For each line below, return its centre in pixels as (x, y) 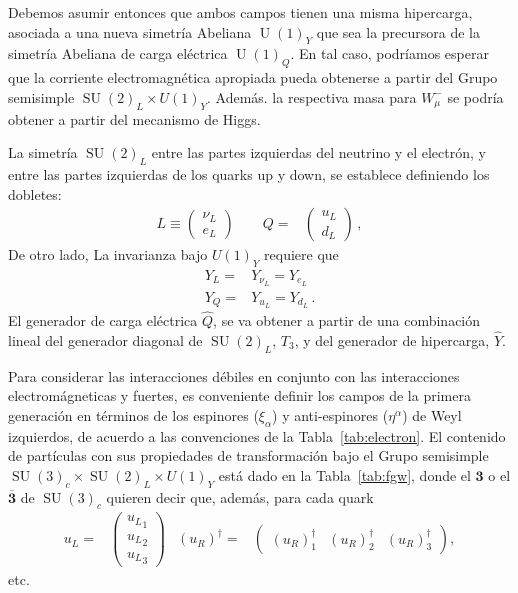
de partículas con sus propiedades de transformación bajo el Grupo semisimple (248, 455)
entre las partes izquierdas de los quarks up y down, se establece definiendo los (249, 173)
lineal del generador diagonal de (105, 339)
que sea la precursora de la (398, 31)
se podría (475, 96)
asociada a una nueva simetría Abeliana (130, 31)
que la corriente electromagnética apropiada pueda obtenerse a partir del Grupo (253, 77)
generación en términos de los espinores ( (133, 414)
